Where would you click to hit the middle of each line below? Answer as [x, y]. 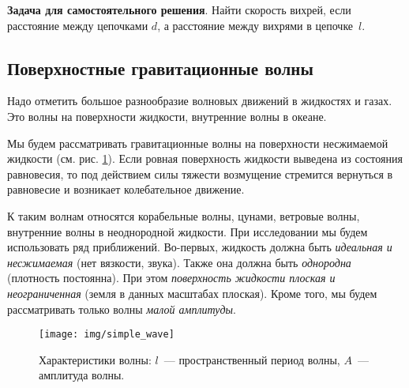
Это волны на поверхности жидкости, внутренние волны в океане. [167, 116]
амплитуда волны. [82, 375]
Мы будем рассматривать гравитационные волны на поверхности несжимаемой [198, 143]
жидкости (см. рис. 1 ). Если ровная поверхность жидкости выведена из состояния [205, 158]
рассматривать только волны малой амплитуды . [122, 309]
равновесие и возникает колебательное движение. [126, 189]
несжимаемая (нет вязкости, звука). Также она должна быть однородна [179, 262]
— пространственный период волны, [252, 359]
